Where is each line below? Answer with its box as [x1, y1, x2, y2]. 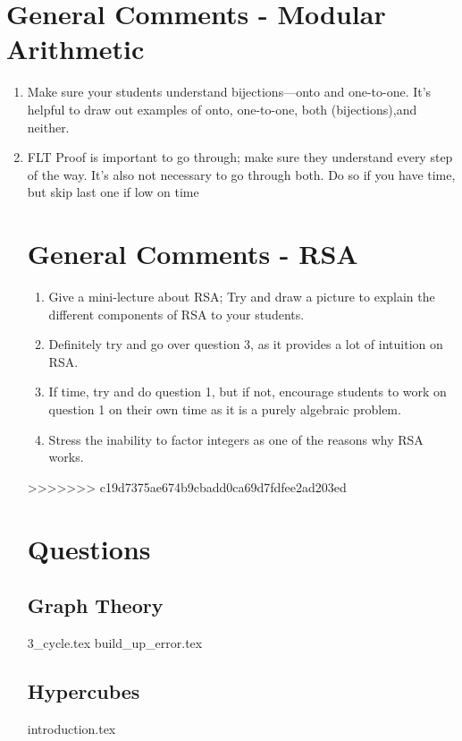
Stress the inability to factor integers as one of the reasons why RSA [48, 430, 424, 448]
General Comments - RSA [27, 235, 358, 272]
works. [48, 447, 84, 466]
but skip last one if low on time [27, 183, 199, 201]
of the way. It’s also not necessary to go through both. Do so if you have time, [27, 165, 456, 183]
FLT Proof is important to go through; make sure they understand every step [27, 148, 453, 166]
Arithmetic [6, 30, 145, 67]
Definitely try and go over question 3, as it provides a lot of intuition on [48, 335, 443, 353]
